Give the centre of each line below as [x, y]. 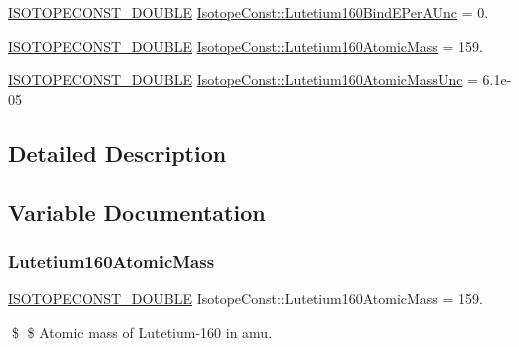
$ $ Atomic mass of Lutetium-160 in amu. [142, 331]
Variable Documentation [137, 211]
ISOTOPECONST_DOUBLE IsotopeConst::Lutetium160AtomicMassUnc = [243, 79]
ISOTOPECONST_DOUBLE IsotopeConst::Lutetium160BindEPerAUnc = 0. [248, 12]
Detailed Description [117, 152]
